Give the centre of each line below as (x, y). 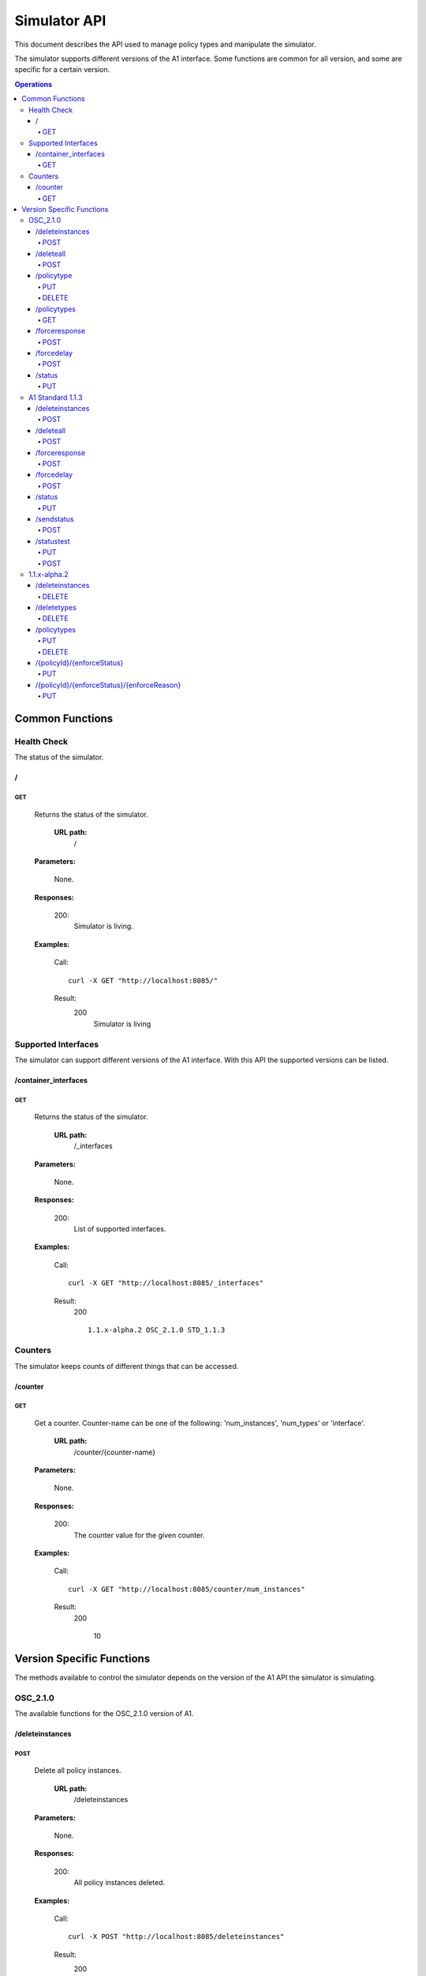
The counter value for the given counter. (139, 1535)
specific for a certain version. (62, 70)
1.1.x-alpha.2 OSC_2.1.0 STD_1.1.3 (157, 1330)
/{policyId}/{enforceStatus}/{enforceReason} (108, 684)
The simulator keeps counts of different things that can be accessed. (127, 1366)
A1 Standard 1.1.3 (56, 397)
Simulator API (60, 21)
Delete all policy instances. (78, 1770)
